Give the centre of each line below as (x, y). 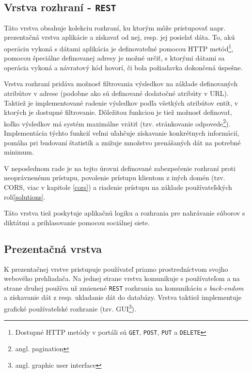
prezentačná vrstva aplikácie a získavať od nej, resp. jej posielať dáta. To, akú (119, 37)
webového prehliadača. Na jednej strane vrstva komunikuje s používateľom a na (122, 278)
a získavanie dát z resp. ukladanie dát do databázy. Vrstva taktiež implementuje (123, 297)
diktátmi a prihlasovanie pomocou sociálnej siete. (77, 222)
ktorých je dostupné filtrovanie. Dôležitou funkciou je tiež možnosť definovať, (118, 112)
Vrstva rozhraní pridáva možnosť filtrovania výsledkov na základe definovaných (121, 84)
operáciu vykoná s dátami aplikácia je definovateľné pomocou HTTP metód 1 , (119, 47)
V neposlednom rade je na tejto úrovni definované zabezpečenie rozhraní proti (120, 168)
